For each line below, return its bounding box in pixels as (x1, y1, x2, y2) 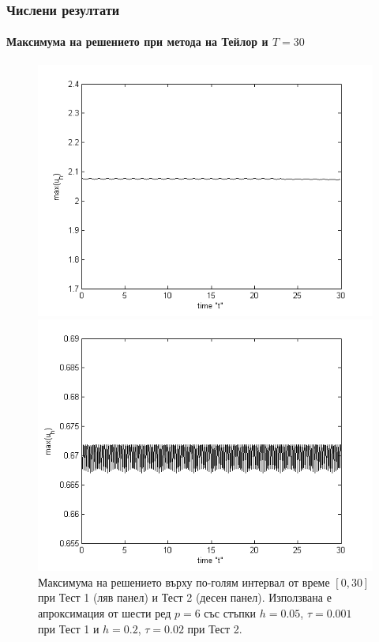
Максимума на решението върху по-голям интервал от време (38, 573, 330, 590)
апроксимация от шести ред (38, 605, 171, 621)
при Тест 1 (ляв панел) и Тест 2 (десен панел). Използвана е (38, 589, 332, 606)
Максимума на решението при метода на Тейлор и (6, 33, 268, 50)
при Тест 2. (187, 620, 242, 636)
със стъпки (204, 605, 257, 621)
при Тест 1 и (38, 620, 99, 636)
